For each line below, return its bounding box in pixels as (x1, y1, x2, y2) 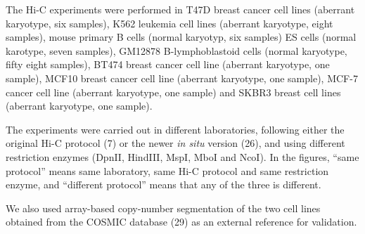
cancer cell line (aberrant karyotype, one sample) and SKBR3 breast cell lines (6, 84, 341, 99)
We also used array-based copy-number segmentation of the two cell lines (6, 200, 321, 215)
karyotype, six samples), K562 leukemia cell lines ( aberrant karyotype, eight (6, 15, 333, 30)
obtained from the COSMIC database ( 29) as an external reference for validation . (6, 214, 357, 229)
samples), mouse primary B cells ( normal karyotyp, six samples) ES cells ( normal (6, 30, 357, 44)
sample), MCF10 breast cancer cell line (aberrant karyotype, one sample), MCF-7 (6, 70, 358, 85)
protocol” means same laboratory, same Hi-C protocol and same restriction (6, 163, 329, 178)
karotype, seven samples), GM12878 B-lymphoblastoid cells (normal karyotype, (6, 43, 347, 58)
